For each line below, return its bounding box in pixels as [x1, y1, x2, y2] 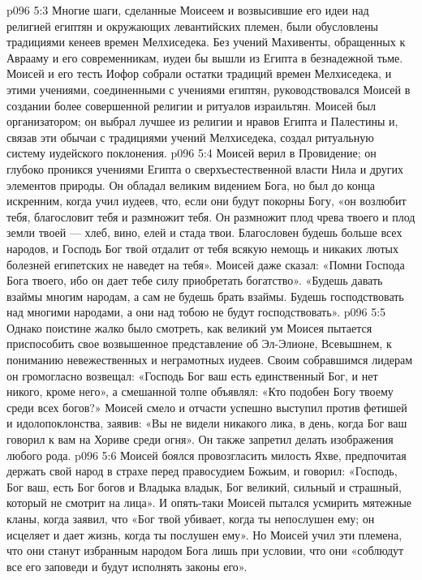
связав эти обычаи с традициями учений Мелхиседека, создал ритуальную [6, 128, 374, 145]
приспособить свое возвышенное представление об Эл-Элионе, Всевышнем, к [6, 335, 392, 352]
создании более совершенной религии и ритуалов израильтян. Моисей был [6, 97, 376, 114]
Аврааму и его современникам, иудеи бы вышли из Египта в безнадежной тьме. [6, 49, 403, 66]
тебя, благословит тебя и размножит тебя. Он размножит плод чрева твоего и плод [6, 208, 416, 225]
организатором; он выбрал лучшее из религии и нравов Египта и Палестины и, [6, 113, 398, 130]
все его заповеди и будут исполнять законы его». [6, 557, 248, 574]
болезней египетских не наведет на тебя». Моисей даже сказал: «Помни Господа [6, 256, 405, 273]
